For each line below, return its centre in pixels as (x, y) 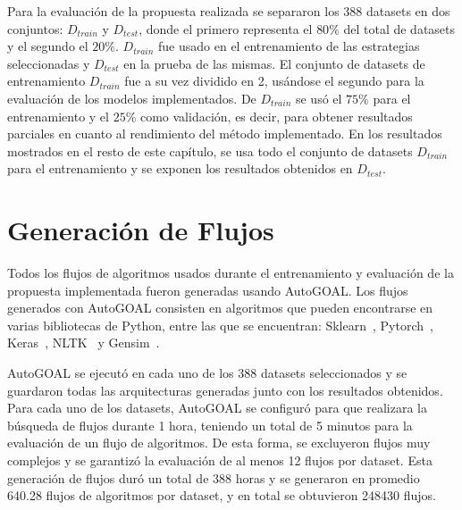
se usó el (319, 98)
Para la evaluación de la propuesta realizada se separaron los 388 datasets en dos (229, 11)
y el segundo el (48, 46)
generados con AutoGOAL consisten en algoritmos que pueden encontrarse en (220, 308)
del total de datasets (399, 28)
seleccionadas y (49, 63)
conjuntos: (35, 28)
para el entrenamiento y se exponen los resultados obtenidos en (180, 168)
